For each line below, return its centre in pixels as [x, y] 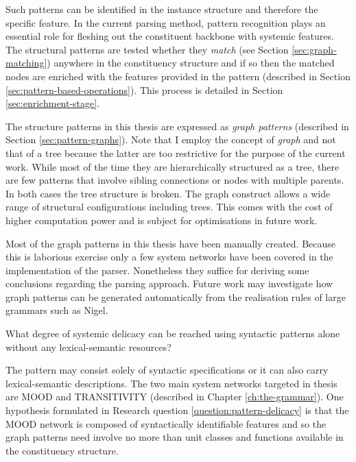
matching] [26, 63]
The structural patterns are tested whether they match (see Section [147, 49]
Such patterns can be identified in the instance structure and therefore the [162, 9]
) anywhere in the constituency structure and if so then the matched [191, 63]
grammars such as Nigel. [57, 310]
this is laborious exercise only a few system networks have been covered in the [169, 257]
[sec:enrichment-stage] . [53, 103]
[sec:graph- [314, 49]
